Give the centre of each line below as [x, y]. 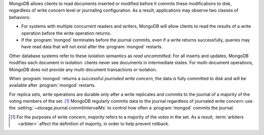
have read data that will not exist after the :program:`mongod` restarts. [92, 47]
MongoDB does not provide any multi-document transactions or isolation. [83, 69]
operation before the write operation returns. [66, 33]
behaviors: [20, 17]
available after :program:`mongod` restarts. [52, 85]
